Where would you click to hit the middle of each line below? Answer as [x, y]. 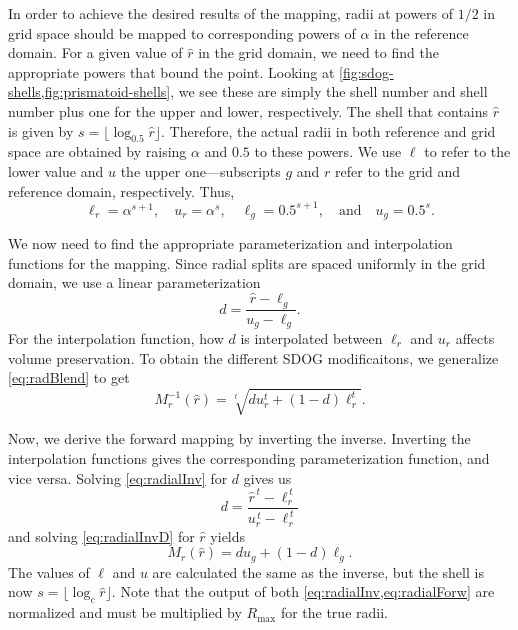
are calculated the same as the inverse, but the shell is [318, 571]
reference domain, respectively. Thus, [121, 190]
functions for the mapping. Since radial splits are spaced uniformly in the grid [247, 262]
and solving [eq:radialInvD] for [101, 535]
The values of [49, 571]
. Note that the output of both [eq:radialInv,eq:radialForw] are [303, 591]
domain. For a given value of [95, 52]
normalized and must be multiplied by [125, 612]
